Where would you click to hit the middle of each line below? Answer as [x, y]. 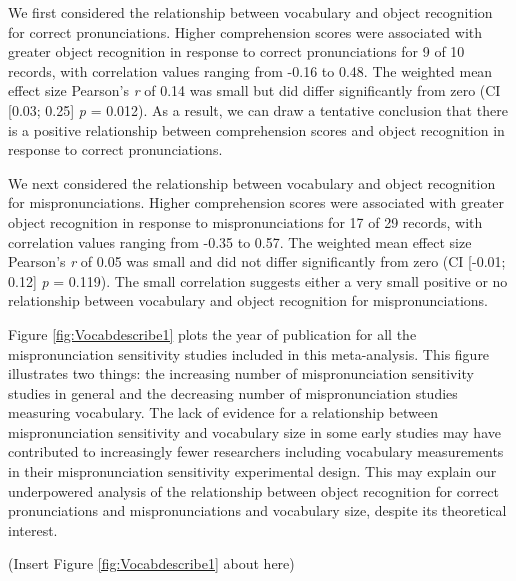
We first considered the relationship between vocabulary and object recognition [250, 12]
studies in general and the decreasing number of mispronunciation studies [233, 392]
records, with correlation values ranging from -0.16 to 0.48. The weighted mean [250, 70]
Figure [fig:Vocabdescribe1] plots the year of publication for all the [212, 333]
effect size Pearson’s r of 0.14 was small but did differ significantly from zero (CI [254, 90]
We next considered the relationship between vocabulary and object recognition [252, 182]
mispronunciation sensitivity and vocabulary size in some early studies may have [254, 431]
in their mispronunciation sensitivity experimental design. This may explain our [252, 471]
